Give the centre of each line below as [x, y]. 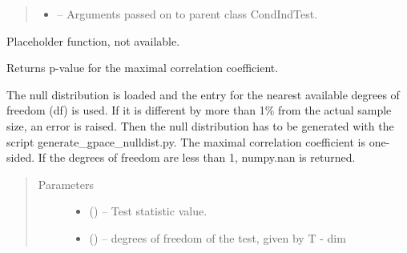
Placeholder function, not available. [93, 40]
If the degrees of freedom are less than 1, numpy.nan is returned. [197, 157]
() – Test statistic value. [148, 211]
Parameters [66, 184]
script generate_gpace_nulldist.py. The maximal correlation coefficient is [186, 141]
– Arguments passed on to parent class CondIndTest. [187, 14]
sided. [21, 157]
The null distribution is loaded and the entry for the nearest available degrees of [203, 94]
